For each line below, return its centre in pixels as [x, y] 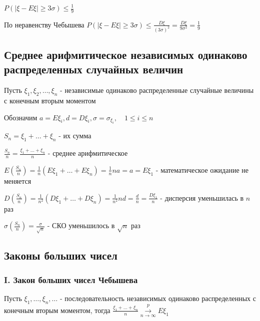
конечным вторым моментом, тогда [57, 310]
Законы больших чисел [61, 255]
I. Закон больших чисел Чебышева [71, 280]
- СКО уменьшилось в [81, 225]
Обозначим [21, 117]
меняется [18, 180]
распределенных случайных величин [94, 69]
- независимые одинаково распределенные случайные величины [157, 90]
